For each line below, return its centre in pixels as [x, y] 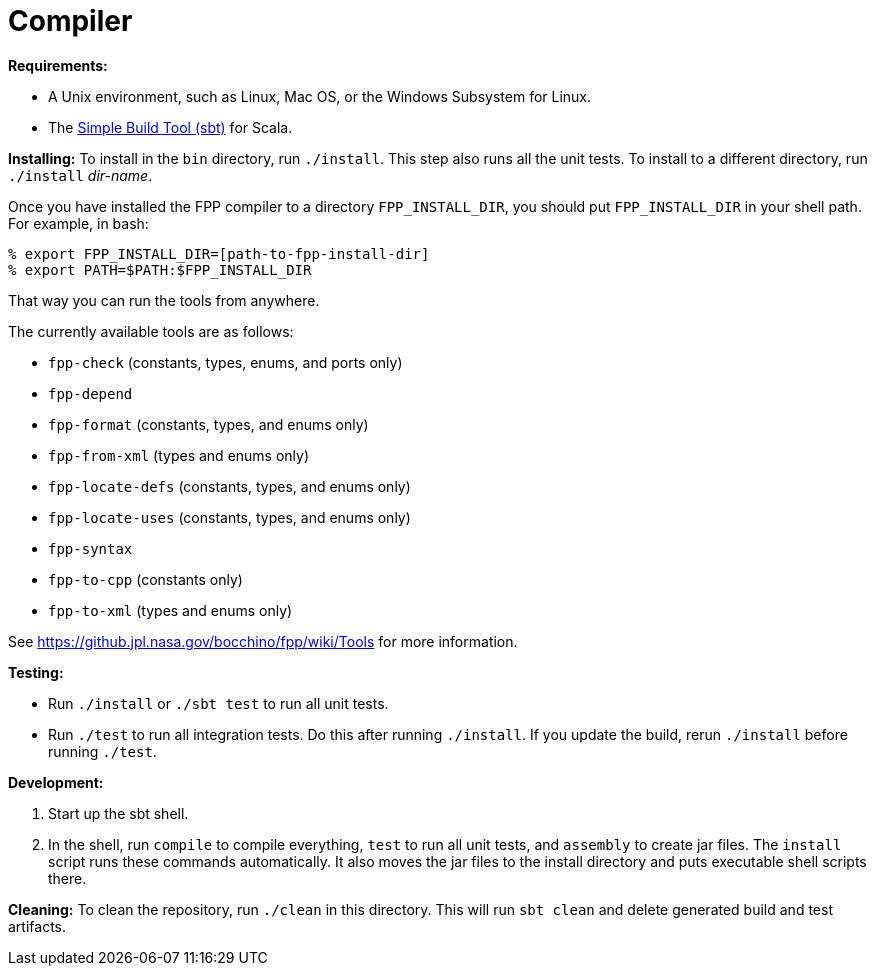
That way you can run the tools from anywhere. [164, 300]
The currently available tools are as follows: [151, 331]
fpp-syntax [90, 548]
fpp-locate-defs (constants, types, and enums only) [229, 486]
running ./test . [102, 751]
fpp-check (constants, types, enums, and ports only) [225, 362]
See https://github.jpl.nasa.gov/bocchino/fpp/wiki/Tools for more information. [263, 641]
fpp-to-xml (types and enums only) [170, 610]
